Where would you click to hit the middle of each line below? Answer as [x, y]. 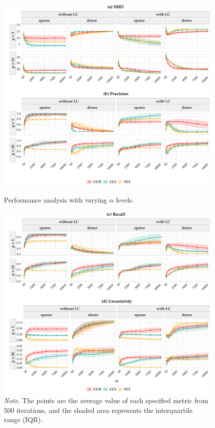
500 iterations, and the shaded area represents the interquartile [98, 410]
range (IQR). [23, 419]
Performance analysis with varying [55, 199]
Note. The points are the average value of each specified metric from [106, 400]
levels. [125, 199]
